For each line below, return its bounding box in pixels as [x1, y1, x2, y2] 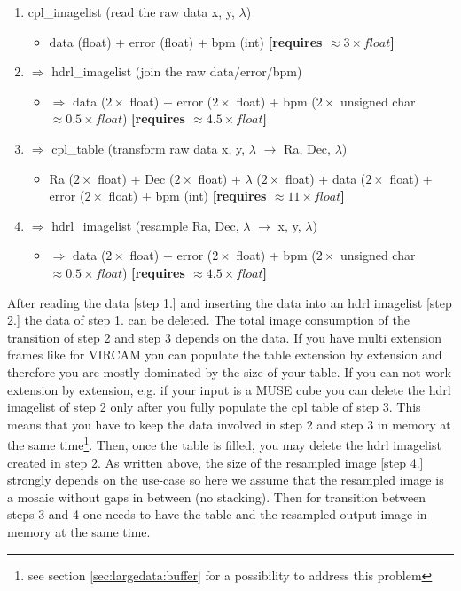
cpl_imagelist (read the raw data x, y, [27, 3, 235, 20]
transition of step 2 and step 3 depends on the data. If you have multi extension [7, 327, 442, 346]
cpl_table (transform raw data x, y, [51, 138, 246, 157]
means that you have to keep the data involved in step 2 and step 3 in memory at [7, 414, 451, 433]
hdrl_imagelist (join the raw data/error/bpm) [51, 62, 302, 81]
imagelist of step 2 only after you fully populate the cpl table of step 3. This [7, 398, 421, 416]
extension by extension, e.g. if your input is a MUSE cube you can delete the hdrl [7, 380, 451, 398]
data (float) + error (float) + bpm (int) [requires [49, 32, 323, 51]
